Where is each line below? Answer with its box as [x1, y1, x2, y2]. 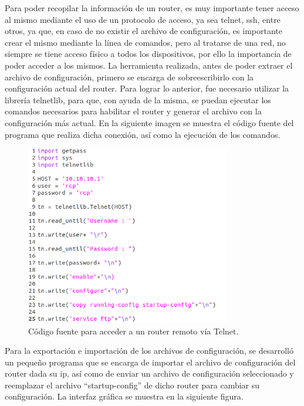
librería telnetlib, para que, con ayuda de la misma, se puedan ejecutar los [5, 93, 271, 106]
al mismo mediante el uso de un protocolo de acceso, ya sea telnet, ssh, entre [5, 13, 281, 25]
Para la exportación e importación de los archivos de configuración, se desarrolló [5, 344, 293, 357]
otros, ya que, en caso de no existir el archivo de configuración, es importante [5, 25, 282, 37]
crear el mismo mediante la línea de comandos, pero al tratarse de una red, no [5, 36, 286, 48]
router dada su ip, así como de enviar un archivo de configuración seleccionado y [5, 367, 294, 380]
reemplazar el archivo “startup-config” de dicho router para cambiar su [5, 378, 260, 391]
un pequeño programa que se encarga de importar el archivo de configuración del [5, 356, 296, 368]
